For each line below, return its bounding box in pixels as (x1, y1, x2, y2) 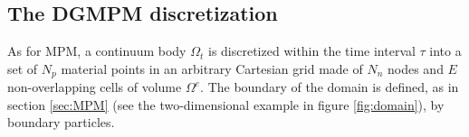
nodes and (387, 59, 444, 78)
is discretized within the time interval (207, 41, 416, 60)
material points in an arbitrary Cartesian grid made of (61, 59, 363, 78)
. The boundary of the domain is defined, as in (200, 78, 459, 96)
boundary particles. (7, 113, 115, 132)
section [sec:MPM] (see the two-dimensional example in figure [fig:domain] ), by (7, 95, 445, 114)
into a (429, 41, 462, 60)
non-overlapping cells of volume (7, 78, 182, 96)
